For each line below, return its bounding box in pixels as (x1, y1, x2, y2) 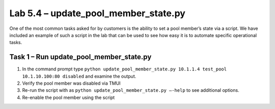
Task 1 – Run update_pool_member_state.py (9, 53, 152, 61)
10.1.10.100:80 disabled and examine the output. (22, 73, 136, 79)
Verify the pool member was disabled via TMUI (22, 80, 121, 86)
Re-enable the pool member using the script (22, 94, 115, 100)
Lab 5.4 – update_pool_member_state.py (9, 8, 186, 19)
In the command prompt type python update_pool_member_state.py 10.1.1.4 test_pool (22, 66, 227, 72)
